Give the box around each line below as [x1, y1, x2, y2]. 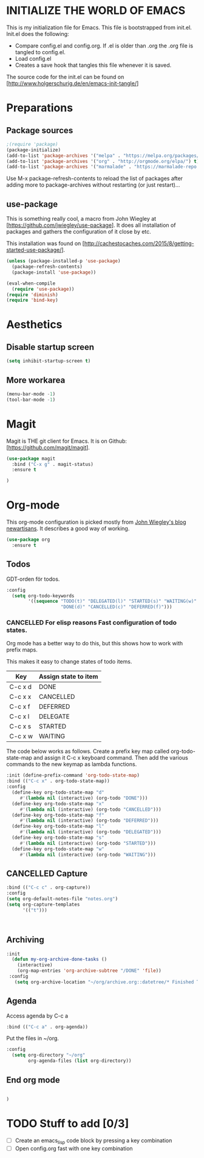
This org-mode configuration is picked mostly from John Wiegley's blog [6, 518, 186, 526]
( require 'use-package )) [12, 286, 75, 292]
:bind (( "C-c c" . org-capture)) [6, 884, 91, 891]
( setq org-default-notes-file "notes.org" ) [6, 896, 118, 902]
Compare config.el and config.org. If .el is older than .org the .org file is [15, 42, 193, 49]
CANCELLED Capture [6, 868, 88, 879]
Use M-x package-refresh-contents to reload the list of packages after [6, 175, 183, 182]
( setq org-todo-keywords [12, 592, 75, 599]
